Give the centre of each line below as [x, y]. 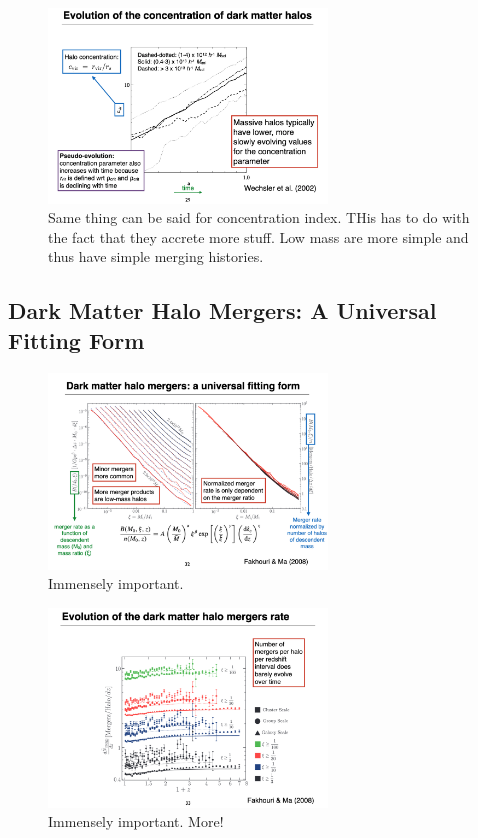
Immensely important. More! [136, 821]
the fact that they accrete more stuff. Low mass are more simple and [258, 236]
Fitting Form [76, 339]
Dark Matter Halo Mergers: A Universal [222, 310]
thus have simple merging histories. [156, 256]
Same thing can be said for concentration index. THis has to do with [259, 217]
